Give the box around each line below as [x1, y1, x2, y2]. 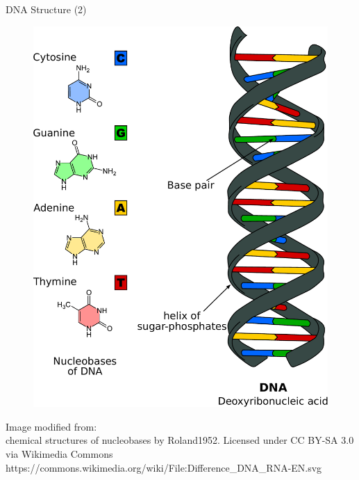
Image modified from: [6, 419, 97, 433]
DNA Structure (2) [6, 2, 87, 16]
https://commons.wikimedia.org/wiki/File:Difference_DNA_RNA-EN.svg [6, 460, 322, 474]
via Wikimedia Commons [6, 447, 113, 461]
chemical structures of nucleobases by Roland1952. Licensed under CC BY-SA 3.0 [6, 433, 354, 447]
